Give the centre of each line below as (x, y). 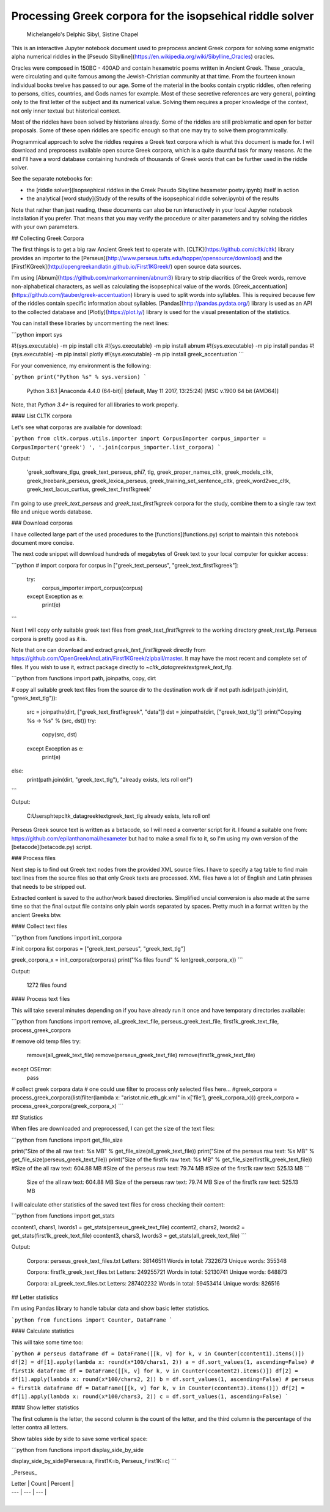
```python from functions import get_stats (63, 1216)
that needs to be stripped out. (49, 886)
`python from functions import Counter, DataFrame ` (92, 1320)
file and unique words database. (52, 512)
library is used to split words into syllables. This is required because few (224, 295)
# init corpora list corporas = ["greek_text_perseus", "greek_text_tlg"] (98, 948)
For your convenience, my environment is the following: (81, 365)
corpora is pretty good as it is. (49, 638)
